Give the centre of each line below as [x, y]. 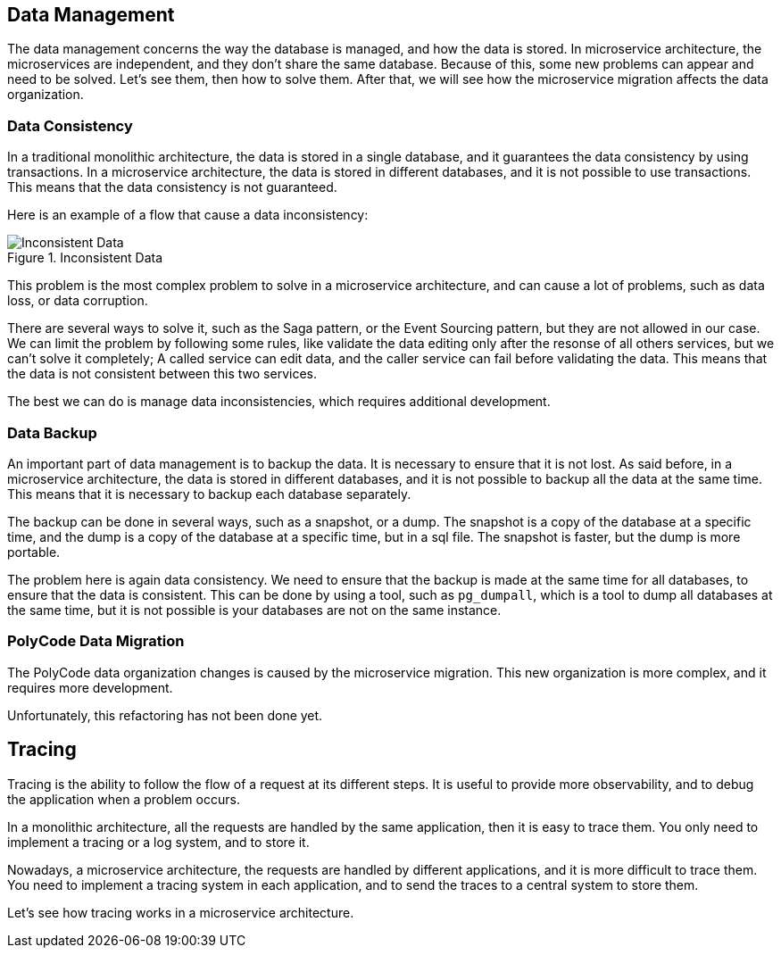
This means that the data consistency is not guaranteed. [172, 187]
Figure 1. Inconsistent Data [85, 258]
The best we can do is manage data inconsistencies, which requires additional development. [279, 402]
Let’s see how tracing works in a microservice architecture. [181, 912]
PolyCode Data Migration [96, 641]
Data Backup [52, 432]
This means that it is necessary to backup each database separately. [209, 494]
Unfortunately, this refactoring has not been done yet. [165, 715]
